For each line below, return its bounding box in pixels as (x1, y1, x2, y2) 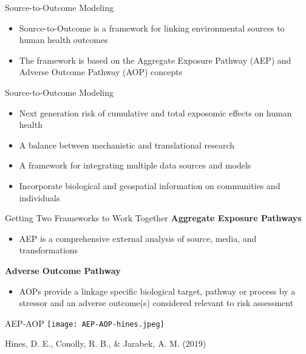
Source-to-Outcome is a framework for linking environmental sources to (19, 21, 285, 34)
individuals (19, 191, 60, 204)
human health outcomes (19, 33, 108, 46)
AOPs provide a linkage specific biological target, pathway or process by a (19, 284, 296, 297)
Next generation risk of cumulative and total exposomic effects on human (19, 106, 292, 119)
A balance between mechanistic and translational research (19, 138, 235, 151)
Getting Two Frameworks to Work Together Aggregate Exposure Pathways (5, 212, 302, 224)
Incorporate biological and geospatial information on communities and (19, 179, 280, 192)
